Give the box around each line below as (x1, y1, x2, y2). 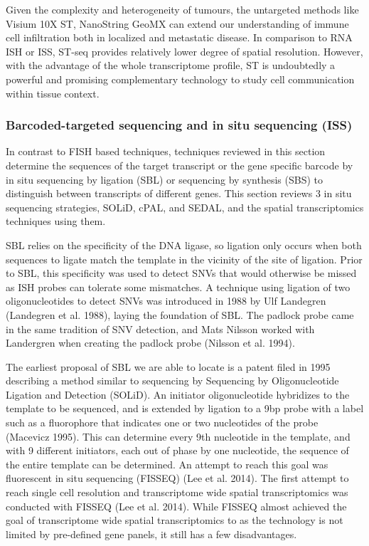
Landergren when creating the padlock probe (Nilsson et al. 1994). (6, 335, 295, 350)
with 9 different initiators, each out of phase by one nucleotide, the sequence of (6, 443, 349, 458)
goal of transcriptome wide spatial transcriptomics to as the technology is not (6, 513, 343, 527)
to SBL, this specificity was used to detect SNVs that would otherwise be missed (6, 266, 357, 280)
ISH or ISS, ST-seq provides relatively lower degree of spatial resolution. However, (6, 43, 363, 58)
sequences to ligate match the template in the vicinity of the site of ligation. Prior (6, 251, 363, 266)
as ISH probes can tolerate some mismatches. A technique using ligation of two (6, 279, 351, 294)
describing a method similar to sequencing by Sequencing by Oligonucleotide (6, 373, 339, 388)
